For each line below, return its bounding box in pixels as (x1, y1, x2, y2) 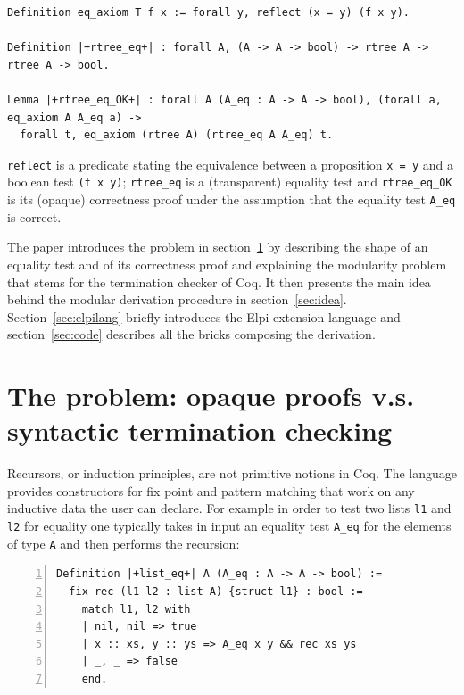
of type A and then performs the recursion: (7, 534, 240, 552)
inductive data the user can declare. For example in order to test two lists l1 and (7, 499, 452, 517)
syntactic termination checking (7, 412, 393, 449)
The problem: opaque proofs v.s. (7, 377, 415, 414)
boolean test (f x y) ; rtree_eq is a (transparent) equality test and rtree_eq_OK (7, 172, 452, 191)
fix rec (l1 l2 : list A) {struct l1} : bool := (69, 584, 363, 598)
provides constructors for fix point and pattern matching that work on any (7, 481, 415, 500)
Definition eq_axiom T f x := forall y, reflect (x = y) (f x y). (7, 6, 410, 19)
